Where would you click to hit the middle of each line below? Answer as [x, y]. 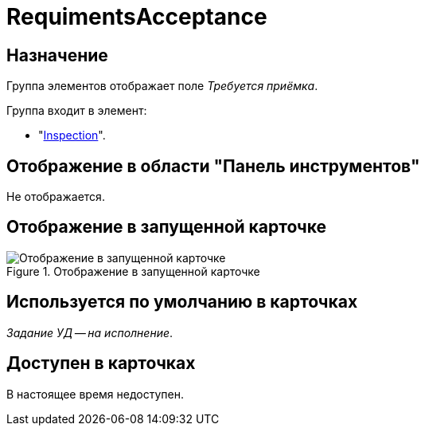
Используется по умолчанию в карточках [182, 302]
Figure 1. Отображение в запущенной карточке [133, 271]
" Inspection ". [72, 135]
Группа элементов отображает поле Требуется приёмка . [162, 86]
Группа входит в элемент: [77, 111]
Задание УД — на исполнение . [90, 332]
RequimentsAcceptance [137, 17]
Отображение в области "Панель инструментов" [213, 166]
